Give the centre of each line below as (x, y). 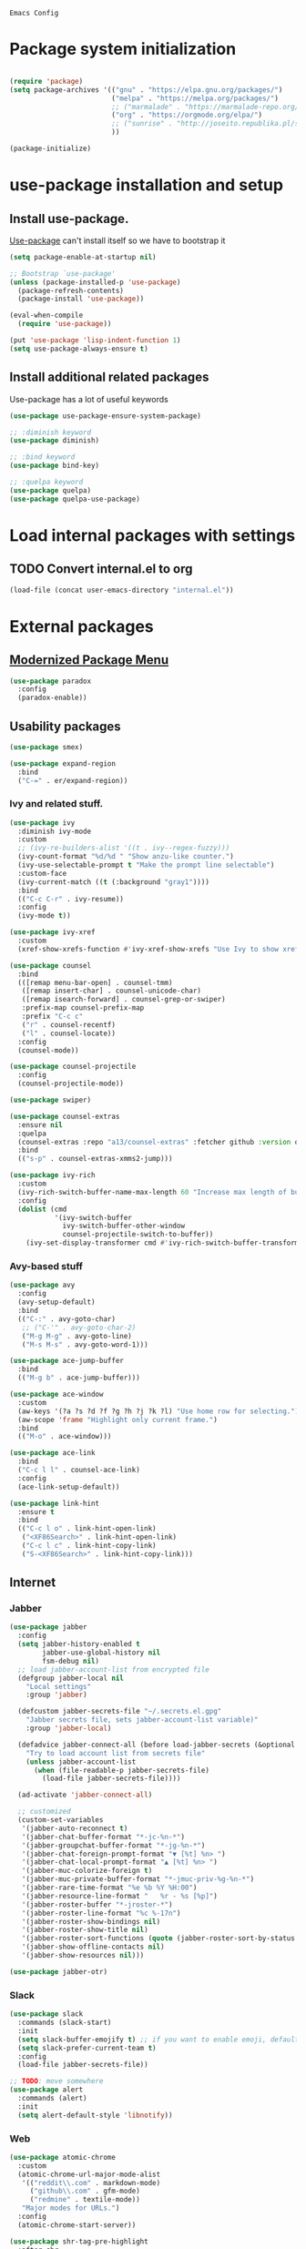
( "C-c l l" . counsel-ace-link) (79, 1470)
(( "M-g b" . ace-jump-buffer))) (79, 1378)
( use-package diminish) (55, 441)
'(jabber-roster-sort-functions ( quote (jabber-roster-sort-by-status (158, 1939)
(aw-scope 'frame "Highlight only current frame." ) (118, 1420)
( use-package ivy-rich (52, 1175)
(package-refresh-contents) (71, 290)
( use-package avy (42, 1285)
